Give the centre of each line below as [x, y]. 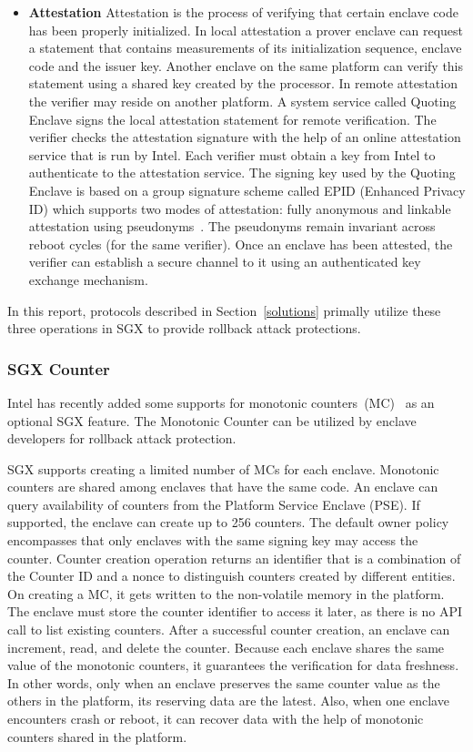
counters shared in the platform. [97, 736]
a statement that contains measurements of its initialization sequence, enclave [245, 48]
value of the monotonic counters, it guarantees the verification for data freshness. [233, 665]
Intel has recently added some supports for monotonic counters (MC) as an [221, 402]
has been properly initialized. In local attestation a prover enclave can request [246, 30]
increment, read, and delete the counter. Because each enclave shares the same [226, 647]
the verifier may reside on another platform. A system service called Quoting [242, 101]
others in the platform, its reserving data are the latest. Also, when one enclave [228, 701]
